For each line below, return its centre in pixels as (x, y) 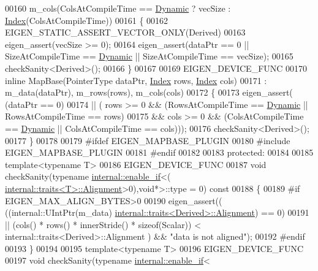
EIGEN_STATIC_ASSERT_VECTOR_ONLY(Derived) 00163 (125, 32)
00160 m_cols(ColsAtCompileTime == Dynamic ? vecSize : (118, 8)
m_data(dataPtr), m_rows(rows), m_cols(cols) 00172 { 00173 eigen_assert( (149, 92)
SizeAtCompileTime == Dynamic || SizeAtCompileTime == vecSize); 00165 (149, 56)
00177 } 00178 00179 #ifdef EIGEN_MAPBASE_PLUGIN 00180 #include (148, 140)
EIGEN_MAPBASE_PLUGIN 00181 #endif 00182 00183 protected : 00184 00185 (159, 152)
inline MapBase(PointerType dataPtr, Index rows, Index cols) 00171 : (136, 80)
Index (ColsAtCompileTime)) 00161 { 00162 (87, 20)
